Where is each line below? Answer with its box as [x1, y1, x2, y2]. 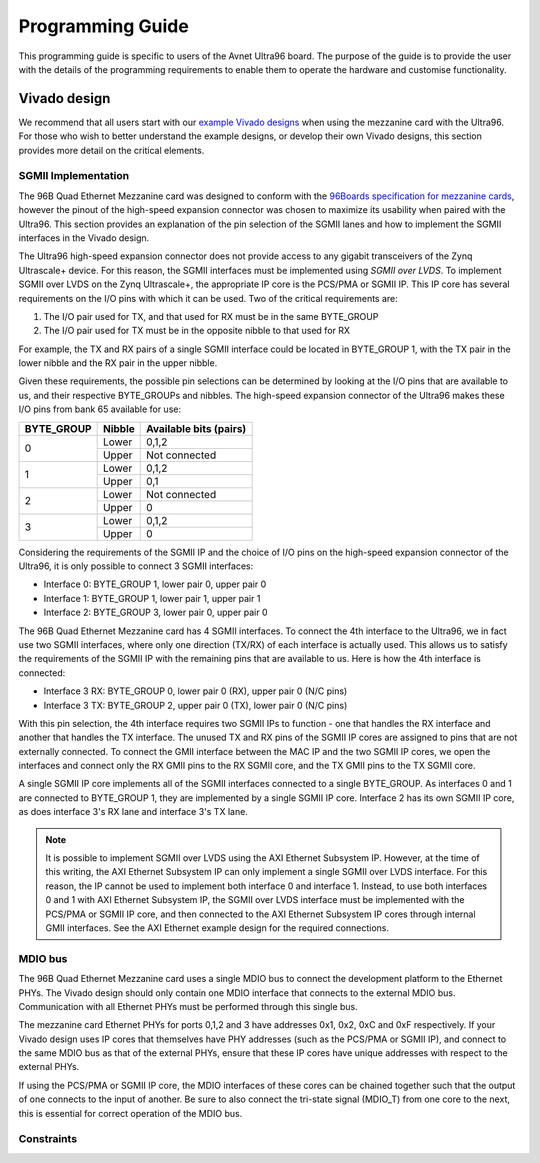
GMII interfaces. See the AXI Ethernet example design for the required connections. [45, 922, 390, 934]
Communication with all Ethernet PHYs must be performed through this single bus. [18, 1000, 359, 1012]
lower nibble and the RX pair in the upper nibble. [18, 357, 218, 369]
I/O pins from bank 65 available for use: [18, 403, 182, 415]
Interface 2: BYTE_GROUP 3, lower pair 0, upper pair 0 [43, 606, 269, 619]
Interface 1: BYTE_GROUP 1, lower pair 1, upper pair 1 [43, 592, 261, 604]
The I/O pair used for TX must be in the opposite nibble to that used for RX [43, 325, 350, 337]
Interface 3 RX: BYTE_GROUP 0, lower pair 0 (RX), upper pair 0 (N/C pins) [43, 685, 348, 697]
